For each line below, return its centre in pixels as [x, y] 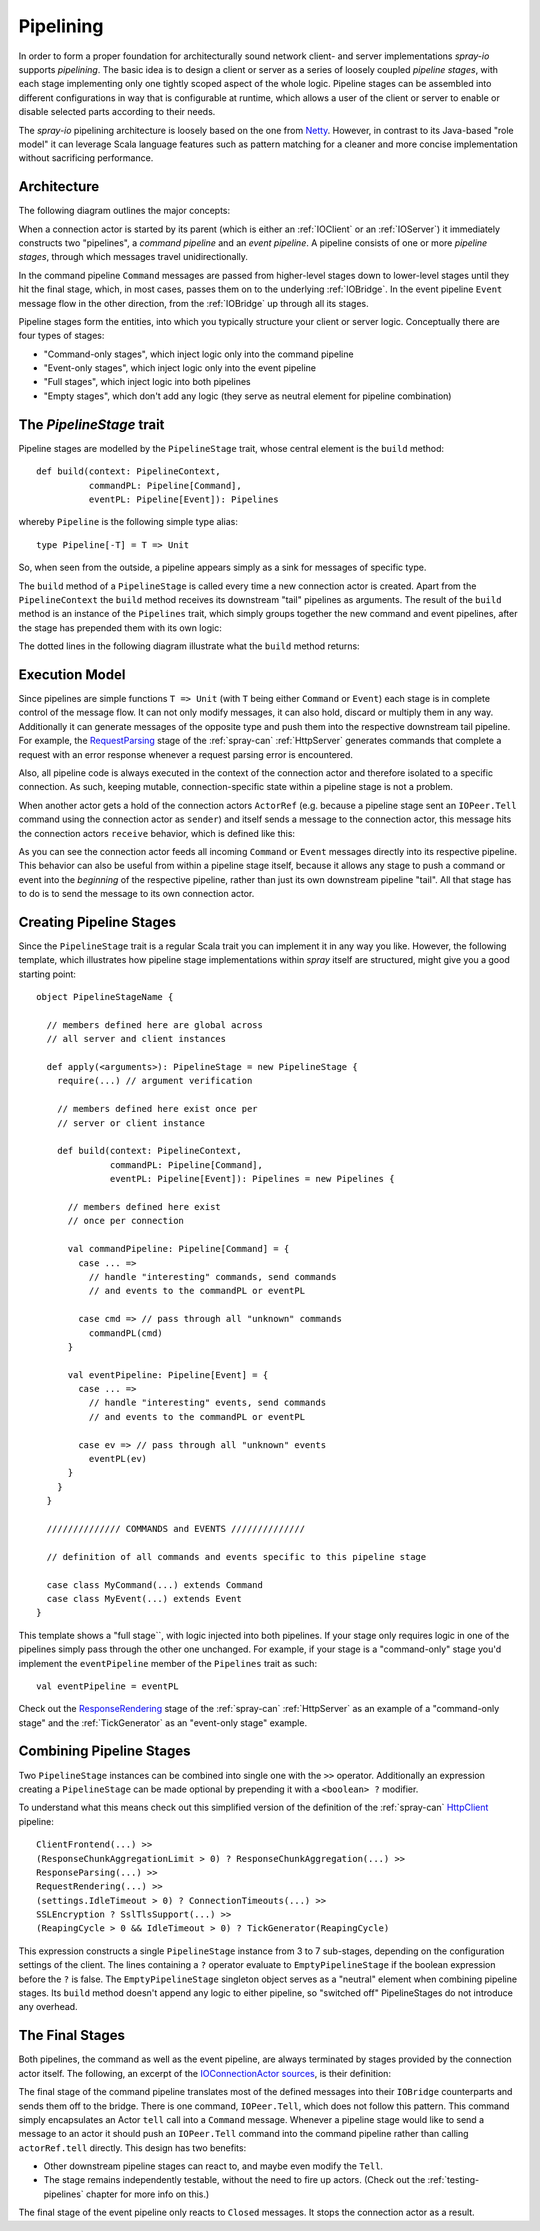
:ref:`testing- [453, 2180]
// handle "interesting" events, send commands [207, 1403]
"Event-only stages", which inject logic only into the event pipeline [180, 368]
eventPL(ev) [118, 1459]
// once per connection [126, 1221]
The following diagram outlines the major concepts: [124, 211]
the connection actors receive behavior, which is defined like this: [156, 833]
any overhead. [48, 2007]
